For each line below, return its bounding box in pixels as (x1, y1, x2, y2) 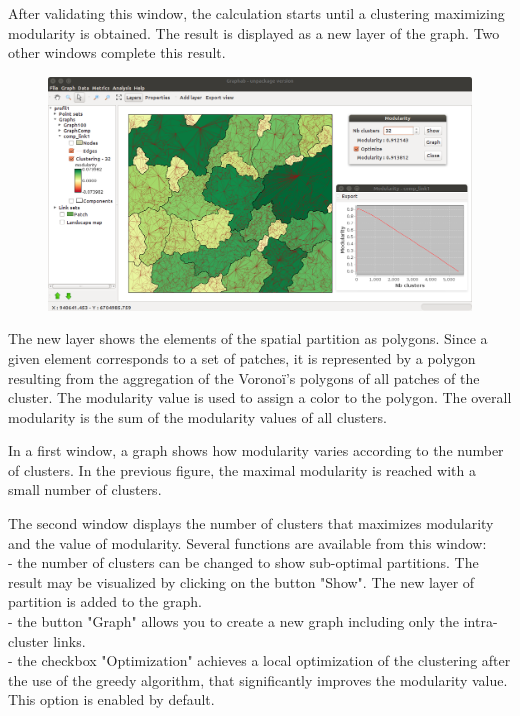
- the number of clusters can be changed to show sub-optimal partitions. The (8, 552, 479, 573)
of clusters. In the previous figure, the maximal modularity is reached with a (8, 459, 476, 480)
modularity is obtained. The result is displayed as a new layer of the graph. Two (8, 22, 500, 43)
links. (53, 630, 86, 651)
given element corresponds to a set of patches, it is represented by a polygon (8, 347, 476, 368)
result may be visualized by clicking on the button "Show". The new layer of (8, 571, 475, 592)
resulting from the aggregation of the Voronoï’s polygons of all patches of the (8, 367, 480, 388)
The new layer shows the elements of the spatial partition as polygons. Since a (8, 328, 488, 349)
